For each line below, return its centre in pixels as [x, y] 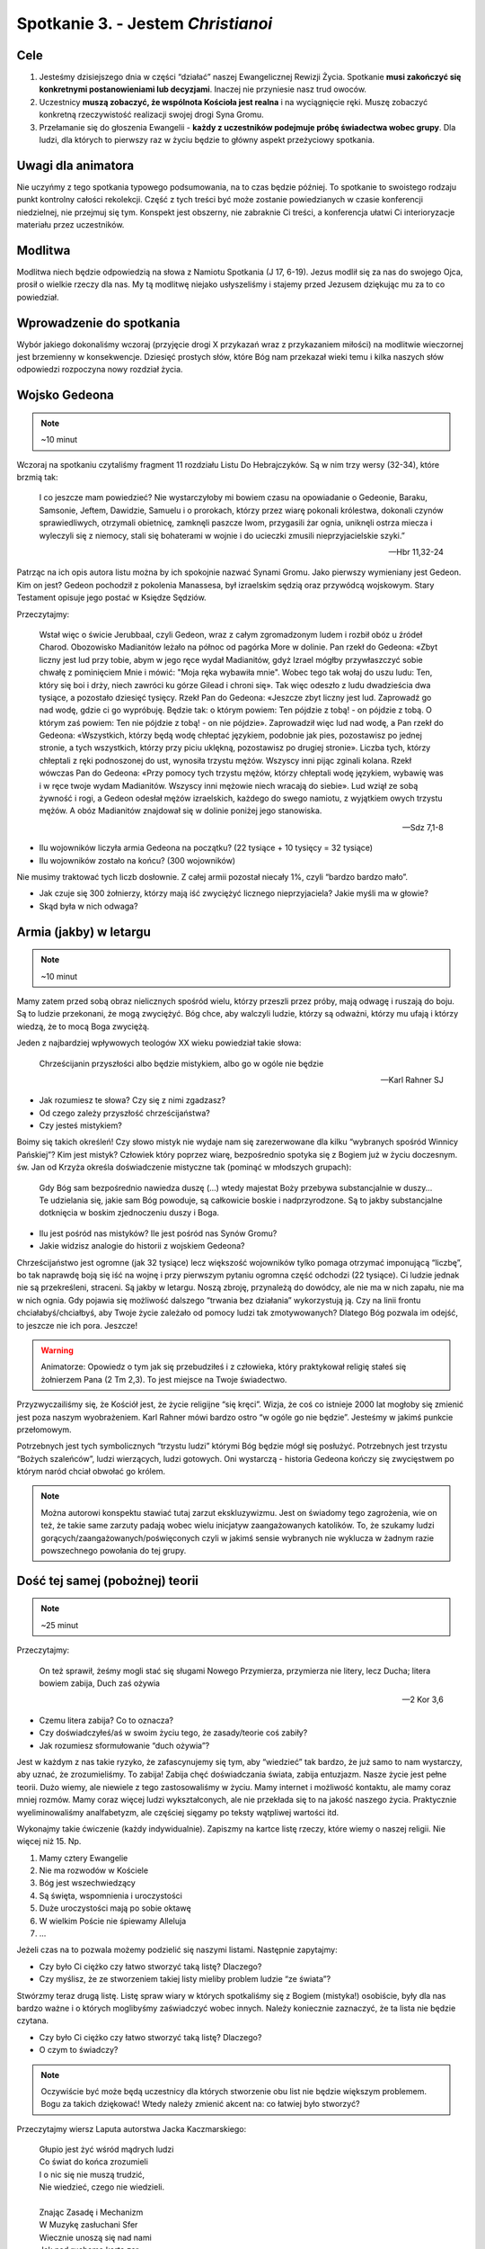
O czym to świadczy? [79, 2050]
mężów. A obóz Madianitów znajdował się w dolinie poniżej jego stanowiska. [181, 811]
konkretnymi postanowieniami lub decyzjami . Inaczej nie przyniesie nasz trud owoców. [203, 89]
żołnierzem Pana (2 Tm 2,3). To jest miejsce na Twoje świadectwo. [164, 1379]
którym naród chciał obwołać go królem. [91, 1472]
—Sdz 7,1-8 [423, 827]
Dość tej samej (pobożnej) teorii [108, 1580]
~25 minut [60, 1625]
